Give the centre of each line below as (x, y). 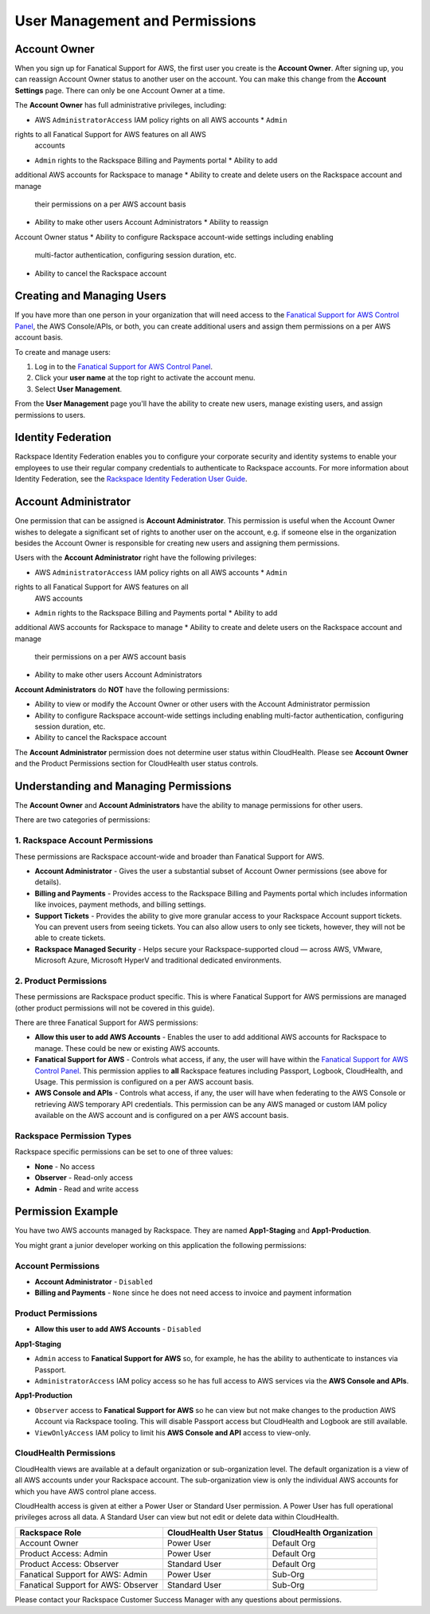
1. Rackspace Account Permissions (84, 840)
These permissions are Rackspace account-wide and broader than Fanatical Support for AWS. (170, 856)
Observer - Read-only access (84, 1178)
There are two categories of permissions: (82, 820)
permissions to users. (50, 415)
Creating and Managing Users (90, 296)
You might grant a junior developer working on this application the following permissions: (160, 1245)
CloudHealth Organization (322, 1533)
